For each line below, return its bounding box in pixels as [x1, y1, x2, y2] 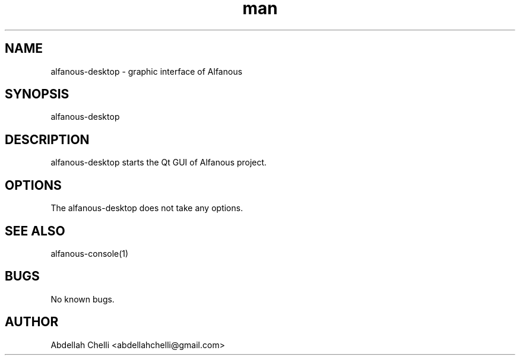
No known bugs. [50, 294, 115, 304]
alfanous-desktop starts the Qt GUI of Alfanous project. [50, 157, 267, 168]
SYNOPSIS [5, 87, 69, 102]
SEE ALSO [5, 223, 65, 238]
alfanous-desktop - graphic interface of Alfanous [50, 66, 243, 77]
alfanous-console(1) [50, 248, 129, 259]
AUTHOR [5, 314, 59, 330]
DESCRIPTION [5, 132, 90, 147]
